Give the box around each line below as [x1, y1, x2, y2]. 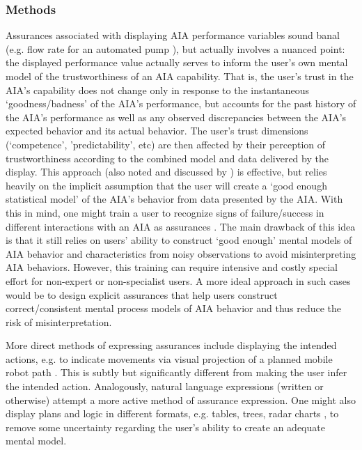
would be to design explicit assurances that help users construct [6, 287, 278, 302]
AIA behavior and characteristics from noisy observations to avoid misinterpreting [6, 246, 356, 261]
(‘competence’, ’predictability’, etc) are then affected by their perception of [6, 137, 326, 151]
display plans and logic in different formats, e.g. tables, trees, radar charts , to [6, 406, 339, 421]
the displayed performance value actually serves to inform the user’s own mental [6, 55, 348, 70]
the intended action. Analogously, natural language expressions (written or [6, 379, 324, 394]
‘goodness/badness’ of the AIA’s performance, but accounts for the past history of [6, 96, 356, 111]
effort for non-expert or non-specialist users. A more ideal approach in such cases [6, 273, 351, 288]
